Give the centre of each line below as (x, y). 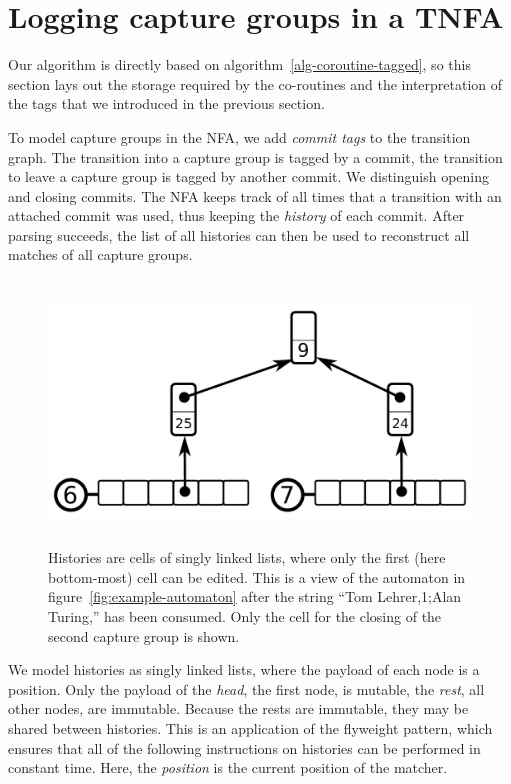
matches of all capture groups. (100, 254)
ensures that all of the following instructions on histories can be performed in (244, 747)
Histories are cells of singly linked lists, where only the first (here (247, 557)
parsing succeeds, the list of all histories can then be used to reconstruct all (239, 234)
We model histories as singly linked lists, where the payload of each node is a (244, 669)
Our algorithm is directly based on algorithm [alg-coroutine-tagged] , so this (239, 64)
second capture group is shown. (144, 635)
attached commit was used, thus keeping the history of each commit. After (236, 215)
